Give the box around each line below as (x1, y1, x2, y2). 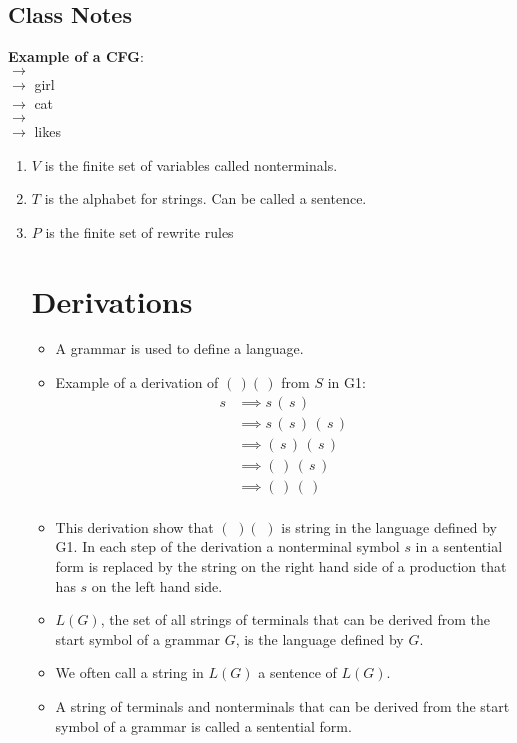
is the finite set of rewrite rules (45, 221, 234, 242)
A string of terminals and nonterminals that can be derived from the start (55, 696, 510, 717)
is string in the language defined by (281, 516, 497, 537)
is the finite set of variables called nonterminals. (44, 154, 338, 175)
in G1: (327, 372, 366, 393)
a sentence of (258, 662, 337, 683)
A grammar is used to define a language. (55, 338, 304, 359)
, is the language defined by (235, 628, 404, 649)
